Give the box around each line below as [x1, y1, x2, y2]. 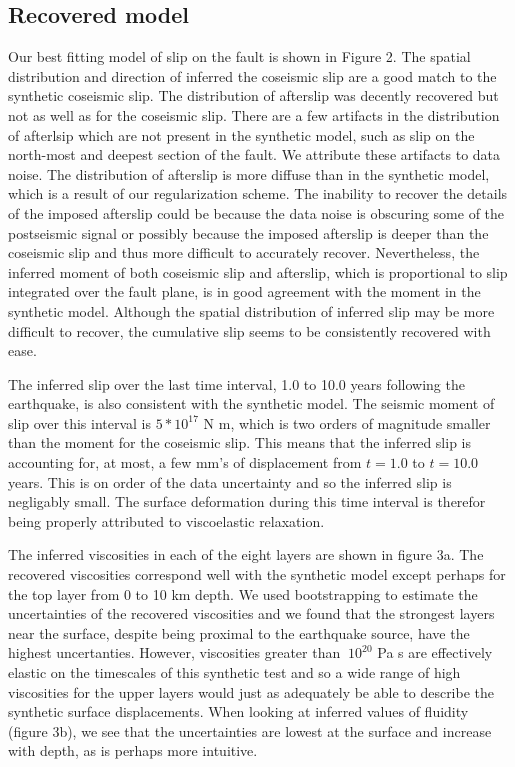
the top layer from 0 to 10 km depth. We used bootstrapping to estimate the [8, 583, 478, 604]
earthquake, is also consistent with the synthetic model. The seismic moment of [8, 393, 495, 414]
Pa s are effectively [377, 642, 493, 663]
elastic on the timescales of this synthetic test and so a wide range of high [8, 662, 461, 683]
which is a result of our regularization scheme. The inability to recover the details [8, 183, 508, 204]
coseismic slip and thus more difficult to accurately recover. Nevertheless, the [8, 242, 480, 263]
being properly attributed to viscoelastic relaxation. [8, 510, 325, 531]
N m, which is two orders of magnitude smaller [203, 412, 491, 433]
